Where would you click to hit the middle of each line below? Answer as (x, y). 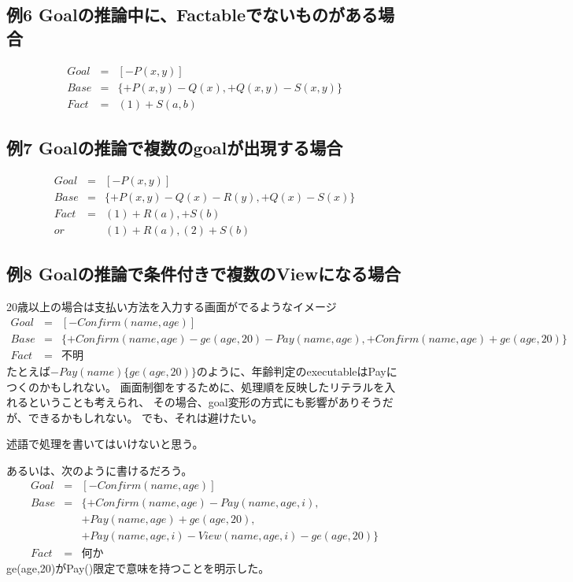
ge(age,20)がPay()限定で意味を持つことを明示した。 (138, 567)
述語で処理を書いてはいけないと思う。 (105, 444)
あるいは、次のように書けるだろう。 (100, 470)
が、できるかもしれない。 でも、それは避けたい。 (135, 417)
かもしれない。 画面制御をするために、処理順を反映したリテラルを (212, 386)
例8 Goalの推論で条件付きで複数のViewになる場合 (204, 274)
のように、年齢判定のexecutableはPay (291, 371)
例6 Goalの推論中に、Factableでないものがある (192, 15)
